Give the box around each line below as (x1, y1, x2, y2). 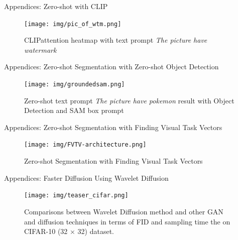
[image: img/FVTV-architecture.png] (24, 141, 147, 149)
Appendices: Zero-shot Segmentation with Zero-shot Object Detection (4, 61, 219, 72)
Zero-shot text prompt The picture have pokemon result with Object (24, 95, 234, 105)
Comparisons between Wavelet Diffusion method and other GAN (24, 206, 223, 216)
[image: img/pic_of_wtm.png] (24, 20, 122, 28)
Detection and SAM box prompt (24, 105, 124, 115)
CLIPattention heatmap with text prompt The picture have (24, 35, 207, 45)
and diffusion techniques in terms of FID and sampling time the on (24, 216, 230, 226)
